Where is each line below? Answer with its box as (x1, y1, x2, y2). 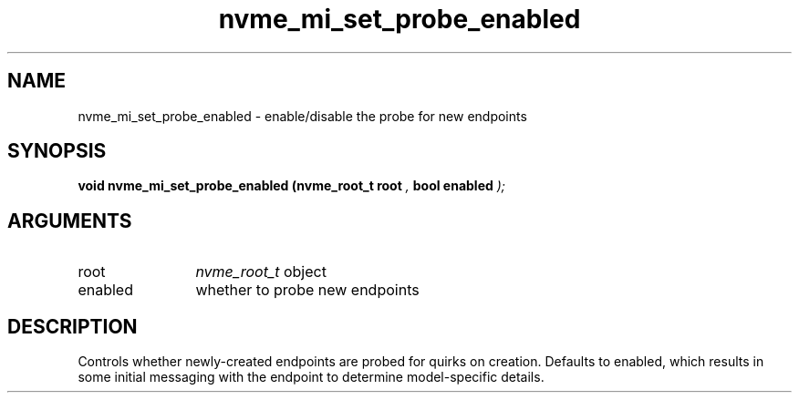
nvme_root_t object (195, 262, 327, 282)
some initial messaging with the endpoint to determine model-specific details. (78, 369, 545, 385)
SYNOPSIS (7, 139, 107, 163)
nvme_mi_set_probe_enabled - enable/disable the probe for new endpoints (78, 108, 527, 124)
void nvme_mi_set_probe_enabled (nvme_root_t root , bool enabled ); (78, 178, 506, 194)
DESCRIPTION (7, 314, 138, 338)
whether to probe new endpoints (195, 281, 420, 300)
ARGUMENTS (7, 209, 132, 232)
